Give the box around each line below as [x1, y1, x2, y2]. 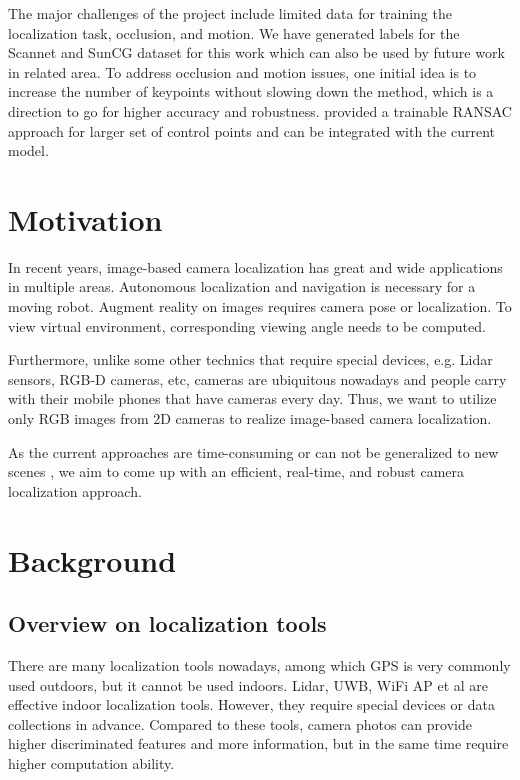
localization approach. [8, 480, 142, 501]
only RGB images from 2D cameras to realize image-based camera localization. [8, 408, 492, 429]
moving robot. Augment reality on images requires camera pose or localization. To [8, 296, 512, 317]
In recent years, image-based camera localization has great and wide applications [8, 256, 503, 277]
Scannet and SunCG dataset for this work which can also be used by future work [8, 42, 505, 63]
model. [8, 140, 49, 161]
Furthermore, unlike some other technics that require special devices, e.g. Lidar [8, 349, 493, 370]
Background [8, 539, 177, 580]
